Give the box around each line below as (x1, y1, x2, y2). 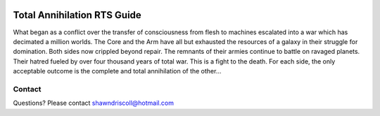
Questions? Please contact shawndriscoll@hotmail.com (13, 99, 174, 108)
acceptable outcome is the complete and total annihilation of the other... (13, 67, 222, 75)
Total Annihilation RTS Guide (13, 9, 142, 21)
